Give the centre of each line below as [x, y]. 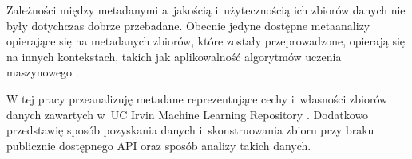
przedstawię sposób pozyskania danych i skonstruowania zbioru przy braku [190, 130]
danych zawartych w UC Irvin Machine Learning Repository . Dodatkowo [188, 114]
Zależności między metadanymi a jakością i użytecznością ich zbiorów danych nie [206, 10]
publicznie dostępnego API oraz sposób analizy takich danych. [159, 145]
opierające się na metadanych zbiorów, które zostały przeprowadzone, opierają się [206, 41]
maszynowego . [43, 72]
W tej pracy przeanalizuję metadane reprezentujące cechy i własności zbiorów [197, 98]
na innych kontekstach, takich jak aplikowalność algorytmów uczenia [174, 56]
